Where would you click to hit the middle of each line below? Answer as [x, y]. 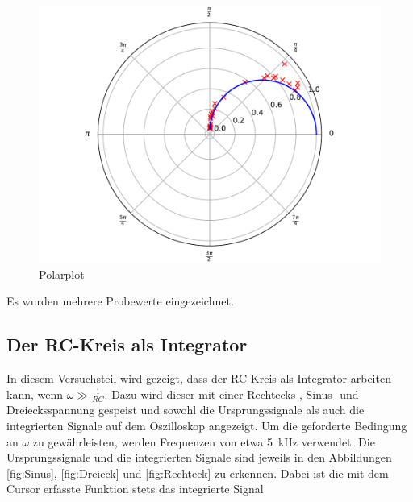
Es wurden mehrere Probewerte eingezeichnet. [120, 301]
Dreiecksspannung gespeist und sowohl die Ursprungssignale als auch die [186, 410]
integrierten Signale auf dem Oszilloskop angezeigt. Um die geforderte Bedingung [207, 425]
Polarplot [62, 274]
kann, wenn [35, 394]
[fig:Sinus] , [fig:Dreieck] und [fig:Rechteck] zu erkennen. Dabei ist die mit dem [198, 473]
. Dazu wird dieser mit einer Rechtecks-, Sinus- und [232, 394]
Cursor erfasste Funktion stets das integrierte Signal [135, 489]
